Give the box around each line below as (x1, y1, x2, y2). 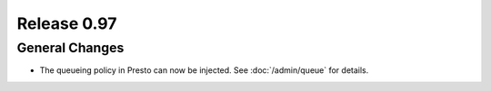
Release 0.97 (16, 14, 117, 33)
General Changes (16, 40, 125, 56)
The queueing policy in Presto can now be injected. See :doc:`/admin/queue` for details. (39, 65, 369, 76)
